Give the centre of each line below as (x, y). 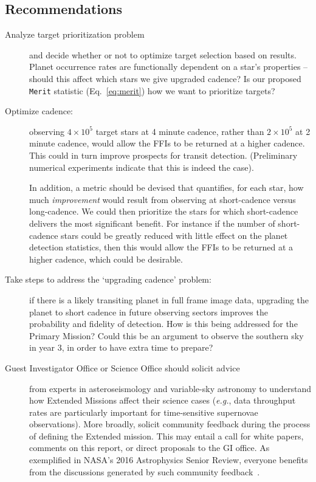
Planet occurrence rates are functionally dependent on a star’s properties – (169, 67)
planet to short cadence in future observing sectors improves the (149, 312)
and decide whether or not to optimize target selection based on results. (163, 54)
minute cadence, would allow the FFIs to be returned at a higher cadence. (167, 143)
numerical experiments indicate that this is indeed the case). (142, 167)
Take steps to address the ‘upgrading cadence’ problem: (108, 279)
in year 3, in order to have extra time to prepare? (121, 347)
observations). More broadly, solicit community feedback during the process (170, 424)
